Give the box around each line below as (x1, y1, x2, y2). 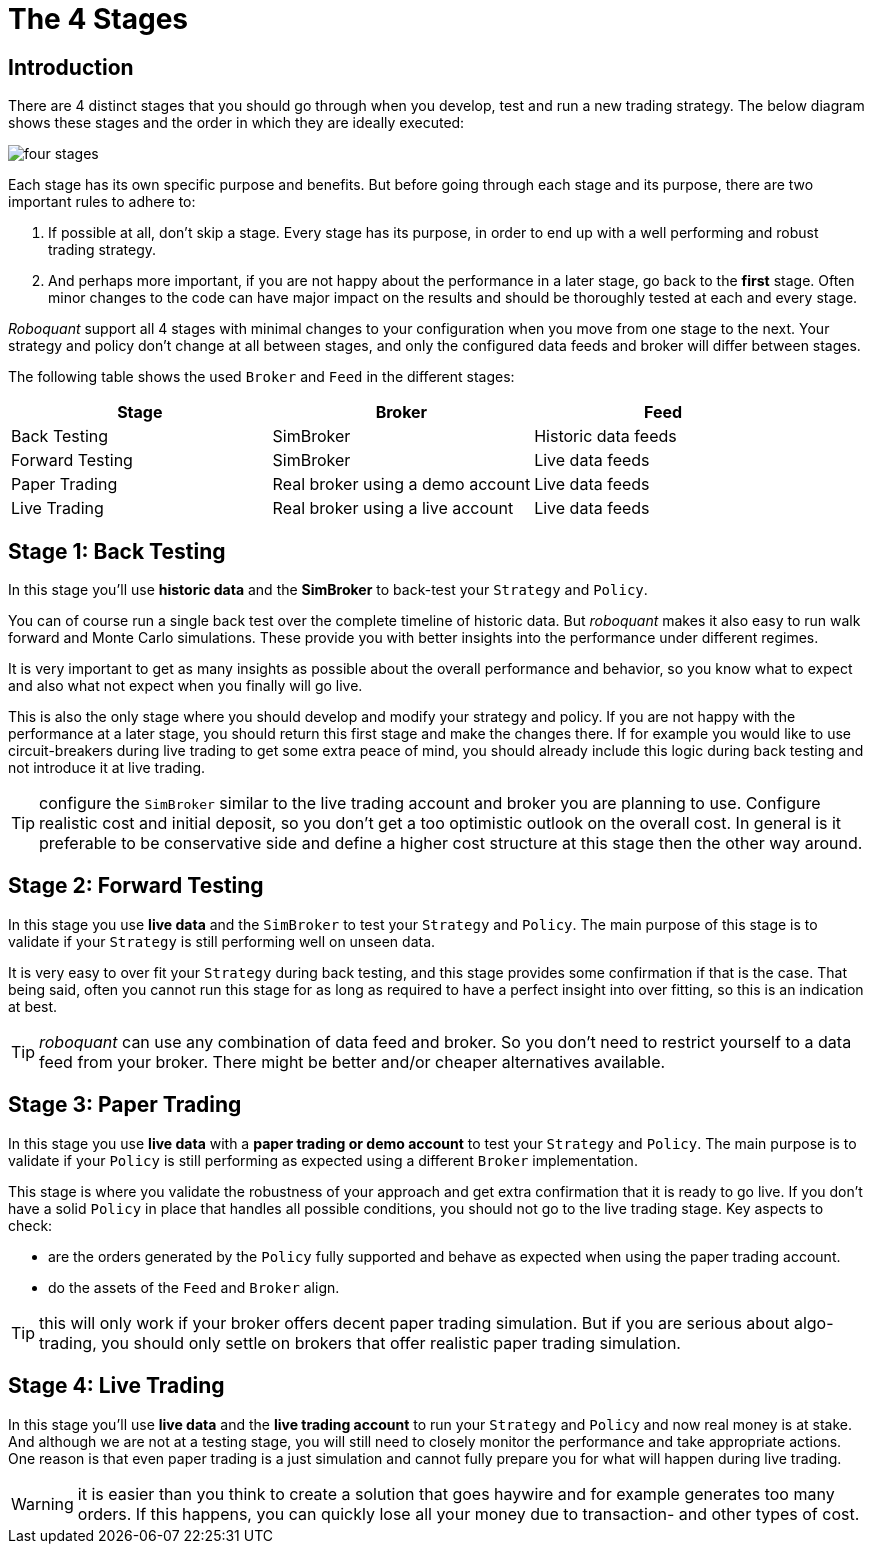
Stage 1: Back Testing (8, 538, 226, 564)
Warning (11, 1493, 74, 1514)
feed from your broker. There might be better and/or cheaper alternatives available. (39, 1051, 666, 1072)
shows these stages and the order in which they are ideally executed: (8, 114, 465, 132)
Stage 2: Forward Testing (8, 873, 264, 899)
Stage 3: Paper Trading (8, 1092, 242, 1118)
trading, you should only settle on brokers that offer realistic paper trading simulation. (39, 1332, 681, 1353)
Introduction (8, 54, 134, 80)
